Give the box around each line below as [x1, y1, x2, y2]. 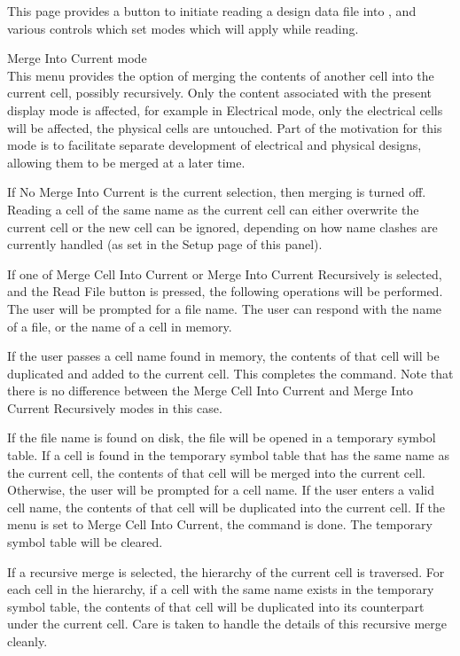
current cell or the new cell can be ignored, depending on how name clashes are [7, 217, 438, 236]
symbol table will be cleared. [7, 533, 163, 551]
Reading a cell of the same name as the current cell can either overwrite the [7, 199, 419, 218]
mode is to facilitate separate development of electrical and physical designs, [7, 136, 422, 154]
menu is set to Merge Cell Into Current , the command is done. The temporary [7, 515, 433, 534]
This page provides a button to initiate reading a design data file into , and [7, 2, 417, 20]
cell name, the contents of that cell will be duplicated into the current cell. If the [7, 497, 446, 516]
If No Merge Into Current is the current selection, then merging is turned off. [7, 183, 426, 201]
